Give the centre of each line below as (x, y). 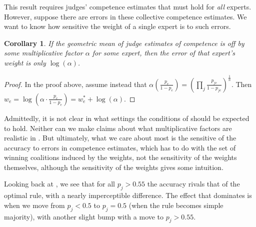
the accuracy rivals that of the (193, 184)
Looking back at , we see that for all (59, 184)
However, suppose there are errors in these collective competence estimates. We (125, 16)
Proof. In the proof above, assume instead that (75, 84)
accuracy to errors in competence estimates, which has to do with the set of (120, 147)
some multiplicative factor (43, 53)
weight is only (25, 62)
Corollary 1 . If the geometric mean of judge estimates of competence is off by (124, 43)
